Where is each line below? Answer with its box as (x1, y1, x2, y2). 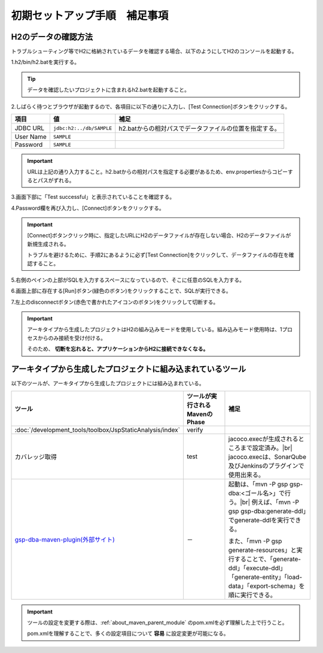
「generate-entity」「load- (228, 573, 302, 581)
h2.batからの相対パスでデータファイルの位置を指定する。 (118, 125, 281, 133)
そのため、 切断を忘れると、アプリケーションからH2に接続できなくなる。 (27, 345, 209, 353)
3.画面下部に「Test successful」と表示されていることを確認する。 (11, 194, 175, 201)
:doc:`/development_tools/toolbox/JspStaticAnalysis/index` (14, 425, 181, 434)
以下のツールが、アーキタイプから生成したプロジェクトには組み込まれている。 (11, 380, 205, 387)
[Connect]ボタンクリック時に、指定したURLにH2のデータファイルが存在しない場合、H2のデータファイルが (27, 232, 291, 239)
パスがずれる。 (37, 177, 75, 184)
